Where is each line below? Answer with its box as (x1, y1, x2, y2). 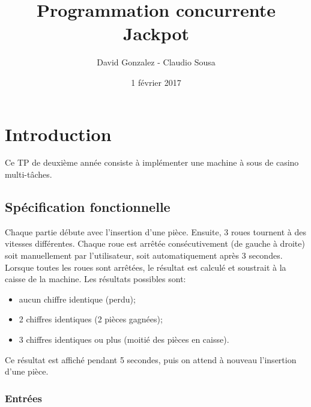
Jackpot (122, 21, 190, 46)
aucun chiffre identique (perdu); (19, 292, 136, 305)
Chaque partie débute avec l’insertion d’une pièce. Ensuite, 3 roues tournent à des (5, 225, 306, 238)
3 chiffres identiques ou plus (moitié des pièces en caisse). (19, 333, 229, 345)
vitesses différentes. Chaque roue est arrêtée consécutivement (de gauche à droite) (5, 237, 305, 250)
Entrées (5, 390, 43, 405)
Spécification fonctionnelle (5, 197, 171, 216)
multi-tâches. (5, 168, 52, 181)
